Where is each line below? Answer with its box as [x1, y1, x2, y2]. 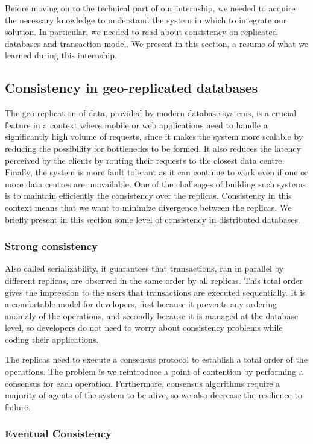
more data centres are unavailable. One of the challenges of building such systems [5, 177, 306, 190]
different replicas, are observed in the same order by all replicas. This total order [5, 274, 303, 286]
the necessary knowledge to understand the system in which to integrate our [5, 13, 287, 26]
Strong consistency [5, 239, 98, 254]
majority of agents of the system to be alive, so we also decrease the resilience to [5, 389, 302, 401]
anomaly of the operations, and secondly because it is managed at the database [5, 309, 299, 322]
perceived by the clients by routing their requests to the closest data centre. [5, 154, 285, 166]
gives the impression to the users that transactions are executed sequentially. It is [5, 286, 306, 298]
